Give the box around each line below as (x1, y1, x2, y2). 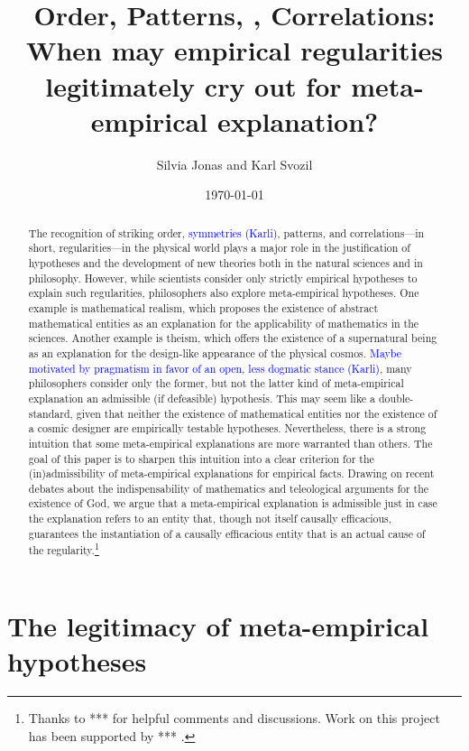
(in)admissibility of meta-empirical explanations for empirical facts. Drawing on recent (28, 466, 435, 481)
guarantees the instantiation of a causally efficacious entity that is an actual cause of (28, 525, 426, 541)
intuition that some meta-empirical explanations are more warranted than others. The (28, 435, 433, 450)
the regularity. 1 (28, 540, 99, 558)
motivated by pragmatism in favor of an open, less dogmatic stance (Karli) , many (28, 360, 412, 375)
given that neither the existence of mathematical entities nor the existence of (76, 405, 437, 421)
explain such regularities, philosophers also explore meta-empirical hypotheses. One (28, 285, 419, 301)
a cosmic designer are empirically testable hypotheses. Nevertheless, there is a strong (28, 421, 427, 436)
